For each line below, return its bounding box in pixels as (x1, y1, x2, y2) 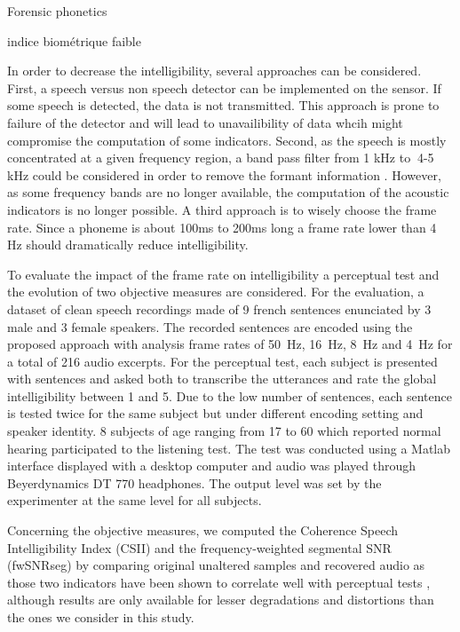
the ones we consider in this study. (7, 608, 194, 626)
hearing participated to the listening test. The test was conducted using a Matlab (7, 438, 451, 457)
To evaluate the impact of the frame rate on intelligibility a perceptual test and (7, 265, 440, 283)
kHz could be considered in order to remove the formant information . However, (7, 165, 441, 184)
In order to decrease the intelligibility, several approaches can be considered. (7, 61, 422, 80)
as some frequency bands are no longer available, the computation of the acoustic (7, 183, 449, 201)
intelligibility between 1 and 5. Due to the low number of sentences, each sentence (7, 386, 452, 405)
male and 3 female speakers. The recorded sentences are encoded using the (7, 317, 413, 336)
